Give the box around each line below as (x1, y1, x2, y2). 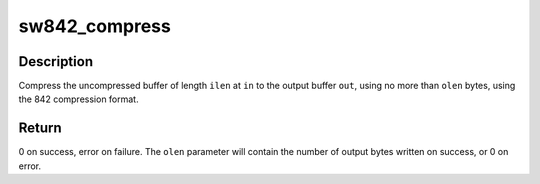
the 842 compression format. (18, 93, 139, 105)
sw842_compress (18, 15, 172, 37)
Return (18, 120, 62, 137)
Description (18, 53, 94, 70)
